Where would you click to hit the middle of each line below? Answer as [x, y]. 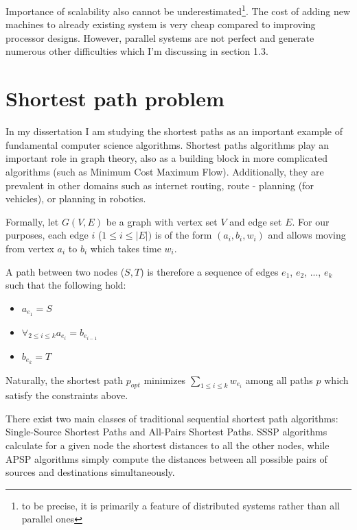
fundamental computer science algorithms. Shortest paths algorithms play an [168, 144]
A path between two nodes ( [65, 271]
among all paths [279, 380]
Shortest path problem [115, 98]
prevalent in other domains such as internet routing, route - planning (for [160, 185]
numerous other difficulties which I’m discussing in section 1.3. [137, 51]
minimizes [165, 380]
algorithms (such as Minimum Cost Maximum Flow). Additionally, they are [165, 171]
